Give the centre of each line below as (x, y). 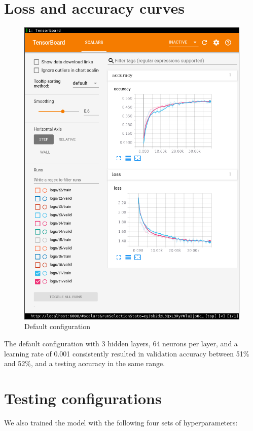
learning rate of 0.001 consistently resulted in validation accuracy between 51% (127, 353)
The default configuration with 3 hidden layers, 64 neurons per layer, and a (121, 343)
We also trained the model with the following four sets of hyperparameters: (121, 422)
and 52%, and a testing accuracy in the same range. (85, 363)
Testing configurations (83, 398)
